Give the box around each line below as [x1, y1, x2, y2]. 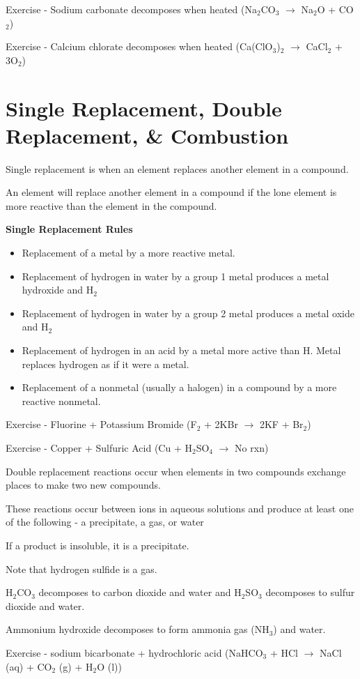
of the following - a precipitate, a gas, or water [6, 514, 204, 529]
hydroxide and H [22, 282, 94, 297]
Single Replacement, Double [6, 93, 282, 122]
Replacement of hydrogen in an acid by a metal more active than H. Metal [22, 343, 341, 358]
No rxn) [235, 441, 269, 455]
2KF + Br [259, 417, 304, 432]
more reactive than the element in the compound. [6, 198, 217, 213]
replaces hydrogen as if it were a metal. [22, 356, 189, 371]
